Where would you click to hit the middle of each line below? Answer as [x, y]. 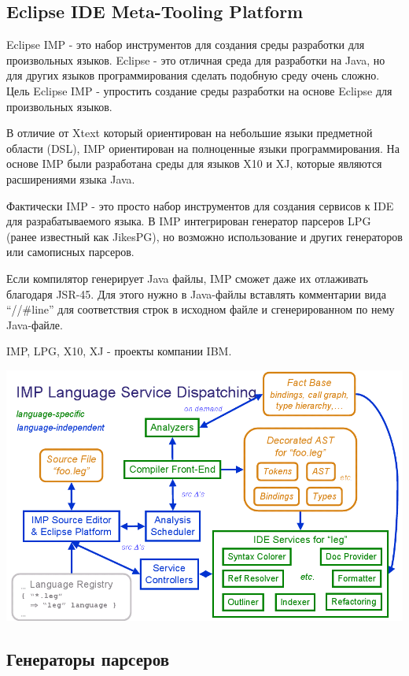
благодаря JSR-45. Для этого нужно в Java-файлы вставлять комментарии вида [196, 293]
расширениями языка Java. [71, 178]
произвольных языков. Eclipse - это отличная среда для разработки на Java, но [196, 59]
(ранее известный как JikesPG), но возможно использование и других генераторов [204, 236]
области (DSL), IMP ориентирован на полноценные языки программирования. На [203, 148]
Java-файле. [35, 324]
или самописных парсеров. [70, 252]
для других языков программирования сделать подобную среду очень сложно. [193, 75]
